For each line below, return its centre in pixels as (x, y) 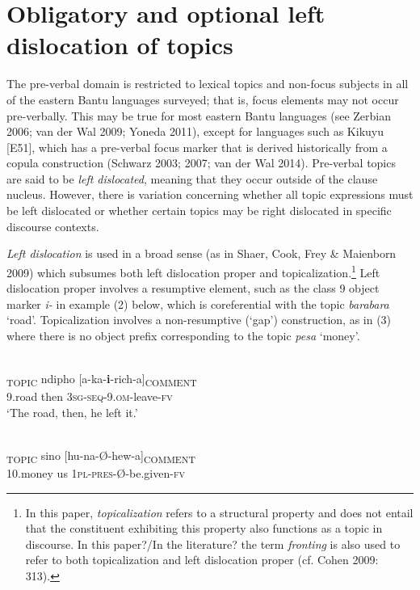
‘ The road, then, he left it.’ (72, 412)
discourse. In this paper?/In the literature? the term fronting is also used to (213, 544)
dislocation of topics (120, 45)
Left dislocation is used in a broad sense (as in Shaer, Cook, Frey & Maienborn (202, 253)
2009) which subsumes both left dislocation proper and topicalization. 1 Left (193, 271)
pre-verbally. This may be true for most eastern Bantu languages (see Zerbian (199, 115)
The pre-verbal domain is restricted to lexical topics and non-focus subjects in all (208, 84)
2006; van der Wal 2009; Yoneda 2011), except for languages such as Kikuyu (195, 131)
